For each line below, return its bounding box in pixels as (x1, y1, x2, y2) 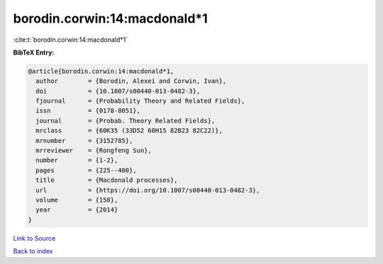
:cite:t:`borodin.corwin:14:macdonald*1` (13, 35, 128, 44)
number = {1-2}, (35, 156, 118, 164)
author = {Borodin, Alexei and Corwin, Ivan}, (35, 77, 227, 85)
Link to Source (13, 234, 56, 242)
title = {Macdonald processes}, (35, 176, 178, 184)
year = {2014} (35, 206, 118, 214)
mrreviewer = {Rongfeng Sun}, (35, 147, 152, 155)
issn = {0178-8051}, (35, 107, 141, 115)
